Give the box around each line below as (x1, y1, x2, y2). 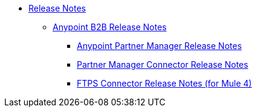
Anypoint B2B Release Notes (53, 22, 167, 32)
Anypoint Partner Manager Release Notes (77, 41, 242, 51)
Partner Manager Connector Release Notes (77, 59, 249, 70)
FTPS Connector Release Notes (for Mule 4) (77, 78, 252, 88)
